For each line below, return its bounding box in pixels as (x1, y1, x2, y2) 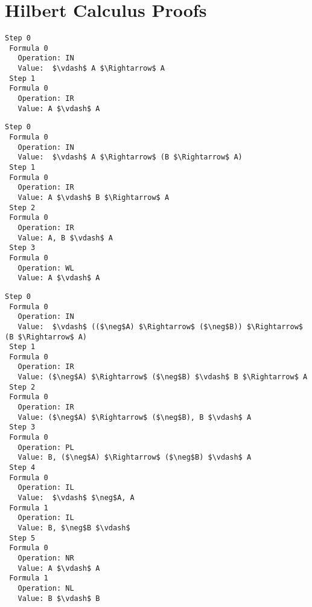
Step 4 (9, 463, 36, 472)
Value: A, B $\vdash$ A (18, 233, 113, 242)
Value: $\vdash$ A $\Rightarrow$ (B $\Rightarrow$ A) (18, 153, 243, 162)
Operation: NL (18, 583, 74, 593)
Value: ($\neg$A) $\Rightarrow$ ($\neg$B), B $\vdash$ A (18, 413, 252, 422)
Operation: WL (18, 263, 74, 272)
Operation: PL (18, 443, 74, 452)
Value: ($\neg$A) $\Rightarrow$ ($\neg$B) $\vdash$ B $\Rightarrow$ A (18, 373, 308, 382)
